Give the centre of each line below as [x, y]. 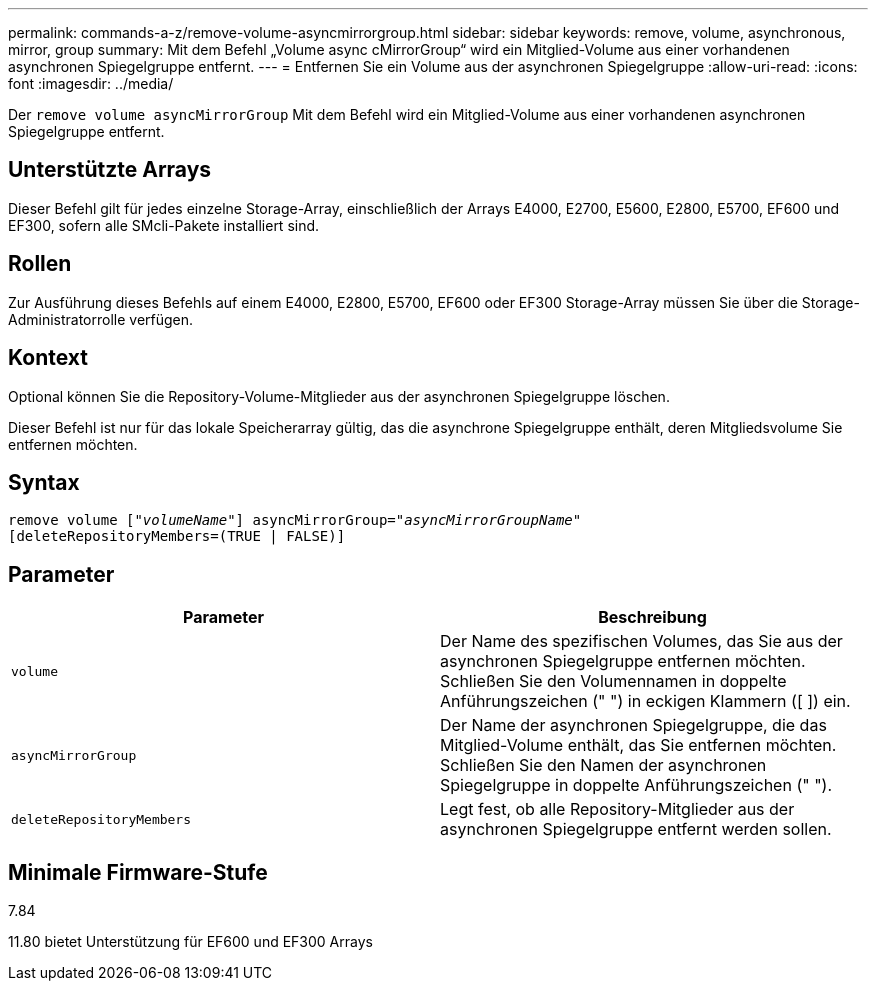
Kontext [48, 358]
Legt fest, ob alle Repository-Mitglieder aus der [617, 809]
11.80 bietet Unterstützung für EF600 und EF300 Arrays [190, 942]
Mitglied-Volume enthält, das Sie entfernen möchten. [638, 745]
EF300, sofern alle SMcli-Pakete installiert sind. [164, 225]
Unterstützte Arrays [110, 170]
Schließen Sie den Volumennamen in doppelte [613, 681]
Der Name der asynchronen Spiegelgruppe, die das [633, 725]
